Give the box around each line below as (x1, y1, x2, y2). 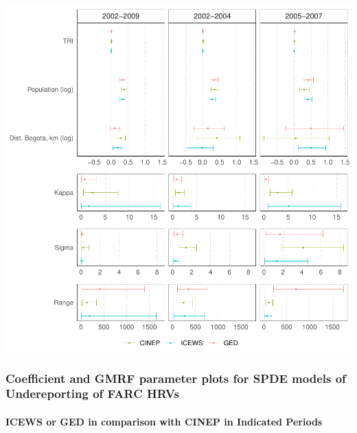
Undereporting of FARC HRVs (5, 385, 179, 402)
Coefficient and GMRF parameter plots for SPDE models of (5, 369, 346, 386)
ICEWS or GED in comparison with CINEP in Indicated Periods (5, 414, 323, 428)
